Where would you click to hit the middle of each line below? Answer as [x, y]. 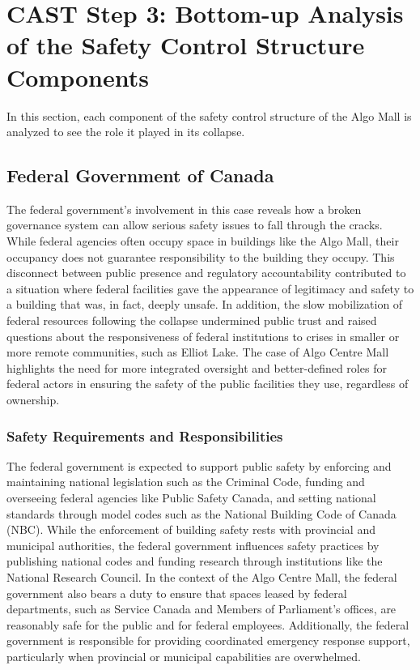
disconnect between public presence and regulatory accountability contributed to [206, 273]
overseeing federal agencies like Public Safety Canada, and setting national [191, 498]
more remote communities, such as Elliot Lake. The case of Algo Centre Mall [198, 352]
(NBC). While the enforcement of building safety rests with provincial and [191, 529]
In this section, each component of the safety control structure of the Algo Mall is [209, 115]
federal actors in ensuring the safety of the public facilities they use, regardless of [208, 384]
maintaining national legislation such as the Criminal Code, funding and [186, 482]
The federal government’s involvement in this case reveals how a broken [184, 209]
